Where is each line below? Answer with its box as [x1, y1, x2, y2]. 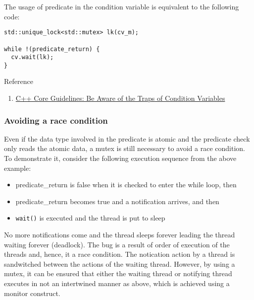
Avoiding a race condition [4, 114, 108, 126]
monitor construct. [4, 288, 60, 298]
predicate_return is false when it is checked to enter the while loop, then [15, 179, 237, 190]
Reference [4, 76, 33, 86]
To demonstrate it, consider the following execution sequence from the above [4, 153, 237, 163]
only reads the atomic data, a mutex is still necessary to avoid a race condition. [4, 143, 245, 153]
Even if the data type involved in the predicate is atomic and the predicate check [4, 133, 250, 144]
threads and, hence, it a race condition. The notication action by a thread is [4, 249, 235, 259]
